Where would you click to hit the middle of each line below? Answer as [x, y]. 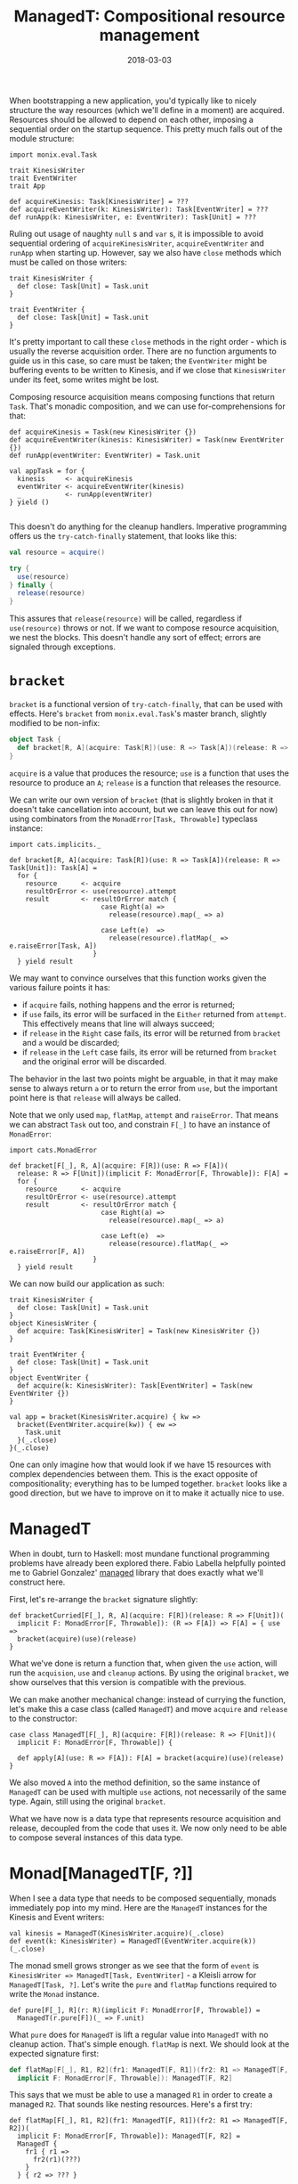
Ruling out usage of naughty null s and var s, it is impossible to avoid [137, 233]
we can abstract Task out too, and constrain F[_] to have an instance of [140, 1124]
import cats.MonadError [53, 1150]
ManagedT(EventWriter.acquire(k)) [192, 1941]
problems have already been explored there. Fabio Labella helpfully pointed [148, 1563]
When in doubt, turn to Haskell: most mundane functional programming [139, 1553]
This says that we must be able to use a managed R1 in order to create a [141, 2095]
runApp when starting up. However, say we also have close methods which [145, 252]
